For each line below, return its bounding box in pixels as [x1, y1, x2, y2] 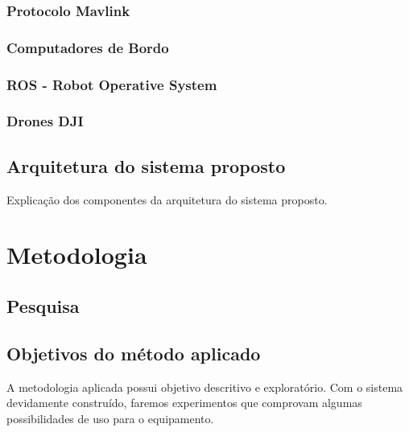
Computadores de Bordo [6, 37, 169, 57]
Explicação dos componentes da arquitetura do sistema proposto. [6, 191, 328, 208]
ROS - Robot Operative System [6, 74, 217, 94]
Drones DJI [6, 111, 84, 131]
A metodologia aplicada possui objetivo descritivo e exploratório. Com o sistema [6, 378, 403, 395]
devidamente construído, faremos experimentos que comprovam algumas [6, 394, 362, 411]
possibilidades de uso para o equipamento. [6, 409, 214, 426]
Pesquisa [6, 293, 80, 318]
